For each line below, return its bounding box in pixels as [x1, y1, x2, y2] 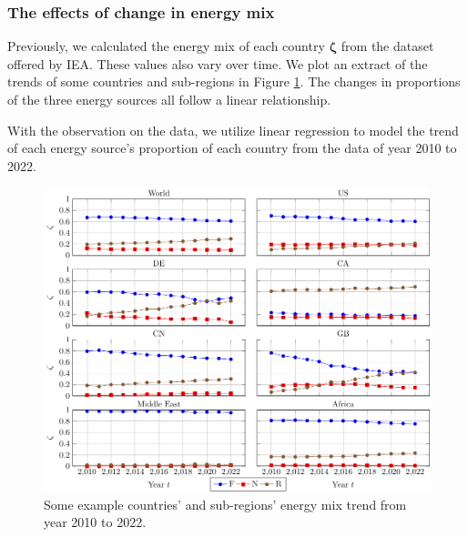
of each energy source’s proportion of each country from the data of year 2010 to [7, 138, 457, 157]
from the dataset [341, 36, 434, 56]
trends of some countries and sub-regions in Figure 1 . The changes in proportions [7, 72, 461, 91]
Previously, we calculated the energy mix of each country [7, 36, 325, 56]
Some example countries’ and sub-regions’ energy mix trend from [44, 494, 407, 513]
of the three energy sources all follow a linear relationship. [7, 90, 331, 108]
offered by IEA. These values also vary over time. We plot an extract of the [7, 54, 428, 73]
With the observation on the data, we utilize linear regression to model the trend [7, 120, 459, 139]
